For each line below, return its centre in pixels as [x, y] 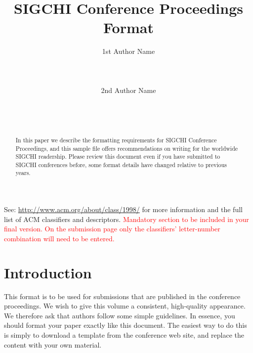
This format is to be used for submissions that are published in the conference [122, 296]
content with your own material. [53, 344]
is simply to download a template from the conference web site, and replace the [124, 335]
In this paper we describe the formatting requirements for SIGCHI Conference [116, 140]
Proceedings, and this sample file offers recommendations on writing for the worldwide [127, 148]
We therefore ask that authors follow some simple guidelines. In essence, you [120, 315]
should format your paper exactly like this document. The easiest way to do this [126, 325]
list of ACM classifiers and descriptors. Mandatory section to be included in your [126, 219]
